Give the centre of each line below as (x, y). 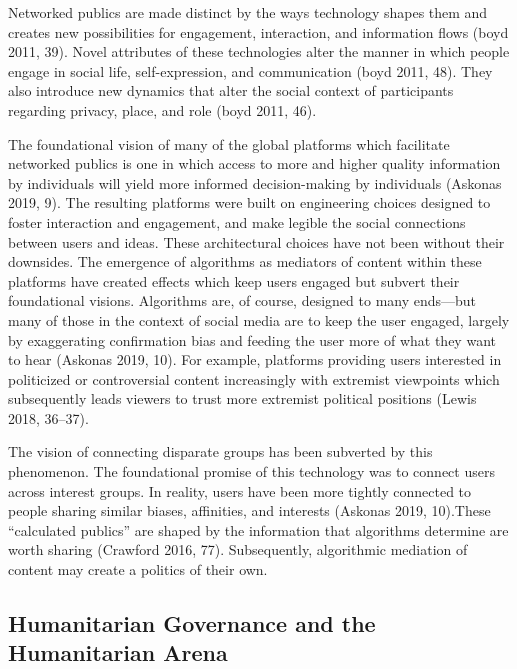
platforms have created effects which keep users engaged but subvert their (234, 280)
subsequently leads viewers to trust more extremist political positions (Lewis (242, 398)
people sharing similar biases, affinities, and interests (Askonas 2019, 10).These (249, 510)
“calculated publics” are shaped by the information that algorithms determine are (258, 529)
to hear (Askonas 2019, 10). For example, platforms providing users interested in (255, 359)
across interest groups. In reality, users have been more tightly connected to (240, 490)
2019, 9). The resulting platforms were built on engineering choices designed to (249, 202)
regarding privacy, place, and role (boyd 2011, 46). (162, 109)
